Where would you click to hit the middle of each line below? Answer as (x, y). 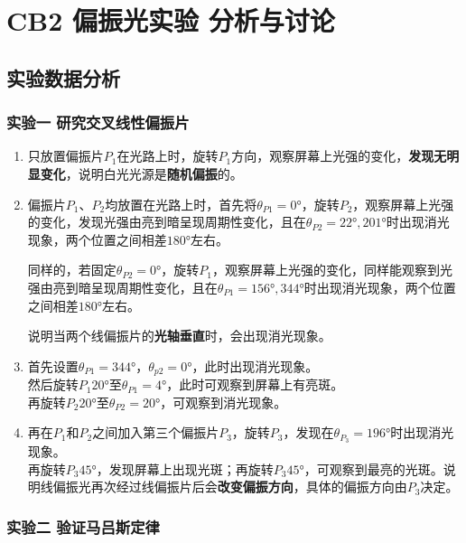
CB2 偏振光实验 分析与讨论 (171, 20)
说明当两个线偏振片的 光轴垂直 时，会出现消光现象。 (179, 336)
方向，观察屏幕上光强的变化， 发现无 (339, 156)
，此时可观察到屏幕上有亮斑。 (255, 384)
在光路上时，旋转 (168, 156)
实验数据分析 (63, 77)
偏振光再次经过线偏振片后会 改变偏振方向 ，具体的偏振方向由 (230, 487)
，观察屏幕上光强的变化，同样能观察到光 (332, 270)
